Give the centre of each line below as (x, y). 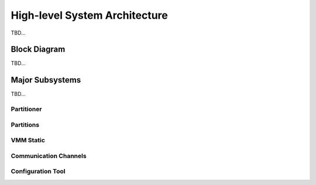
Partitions (25, 125)
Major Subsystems (46, 80)
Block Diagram (38, 49)
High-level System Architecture (89, 15)
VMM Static (28, 141)
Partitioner (26, 109)
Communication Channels (49, 156)
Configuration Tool (38, 172)
